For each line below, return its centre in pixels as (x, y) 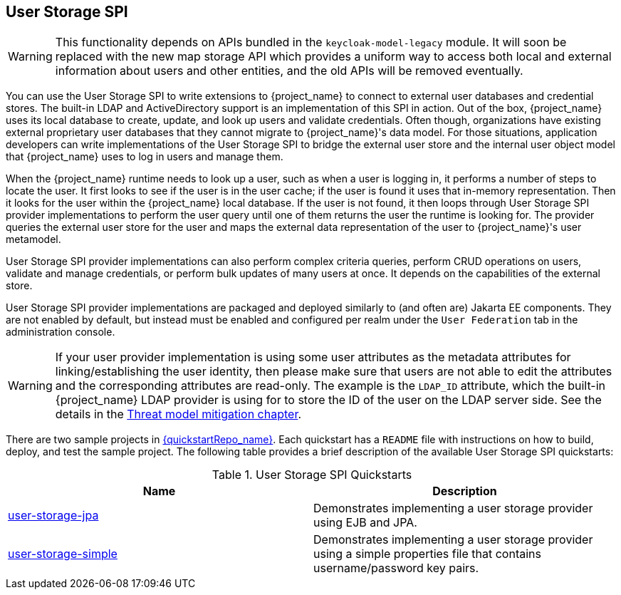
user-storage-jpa (53, 516)
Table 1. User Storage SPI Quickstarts (312, 475)
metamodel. (33, 239)
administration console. (61, 332)
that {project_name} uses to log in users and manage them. (145, 157)
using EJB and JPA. (365, 523)
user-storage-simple (63, 554)
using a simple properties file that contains (427, 554)
